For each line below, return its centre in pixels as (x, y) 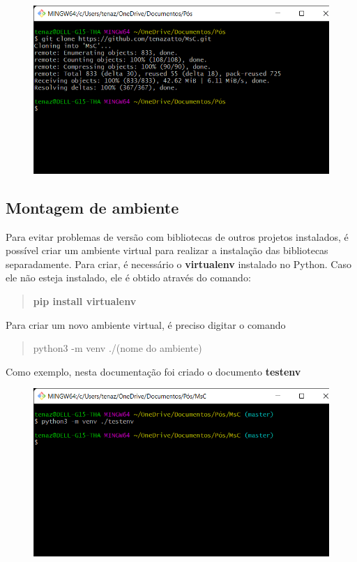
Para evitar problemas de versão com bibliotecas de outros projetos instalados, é (177, 236)
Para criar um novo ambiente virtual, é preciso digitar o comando (146, 324)
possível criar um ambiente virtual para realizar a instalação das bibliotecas (167, 250)
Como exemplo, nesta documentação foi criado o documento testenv (153, 371)
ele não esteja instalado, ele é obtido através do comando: (128, 278)
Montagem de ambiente (92, 207)
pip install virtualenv (85, 301)
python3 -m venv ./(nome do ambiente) (117, 348)
